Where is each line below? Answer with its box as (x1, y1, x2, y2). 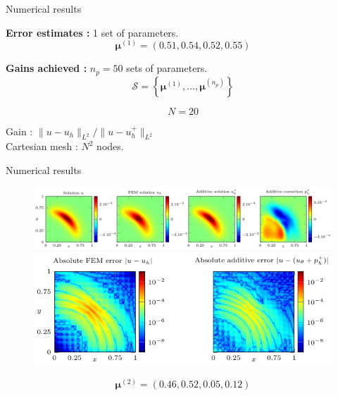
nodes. (96, 139, 124, 154)
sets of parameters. (126, 61, 208, 75)
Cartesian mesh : (6, 139, 78, 154)
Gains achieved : (6, 61, 87, 75)
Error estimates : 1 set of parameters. (6, 25, 179, 39)
